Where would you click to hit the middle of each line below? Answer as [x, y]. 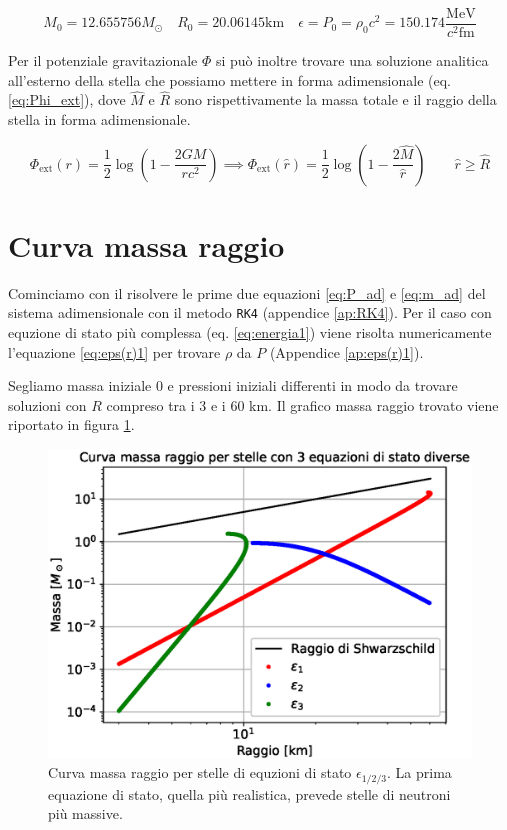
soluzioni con [47, 404]
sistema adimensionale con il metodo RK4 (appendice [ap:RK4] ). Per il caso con [250, 312]
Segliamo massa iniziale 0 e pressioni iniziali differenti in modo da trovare [233, 385]
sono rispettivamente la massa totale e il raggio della [335, 99]
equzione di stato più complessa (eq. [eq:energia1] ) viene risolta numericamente [250, 332]
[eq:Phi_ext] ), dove [67, 99]
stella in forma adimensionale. [99, 119]
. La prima [419, 772]
